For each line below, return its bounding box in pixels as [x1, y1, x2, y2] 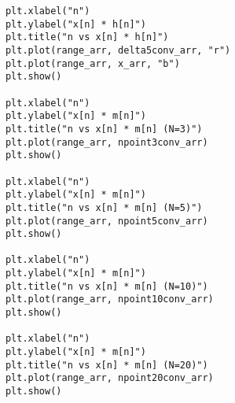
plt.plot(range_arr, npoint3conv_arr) [5, 136, 208, 148]
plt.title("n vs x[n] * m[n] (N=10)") [5, 280, 208, 292]
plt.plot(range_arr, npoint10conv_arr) [5, 294, 214, 305]
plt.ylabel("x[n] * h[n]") [5, 18, 146, 30]
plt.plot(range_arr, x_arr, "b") [5, 57, 180, 69]
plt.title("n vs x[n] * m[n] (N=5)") [5, 201, 203, 213]
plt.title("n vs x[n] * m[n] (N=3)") [5, 123, 203, 135]
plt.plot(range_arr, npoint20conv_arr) [5, 372, 214, 384]
